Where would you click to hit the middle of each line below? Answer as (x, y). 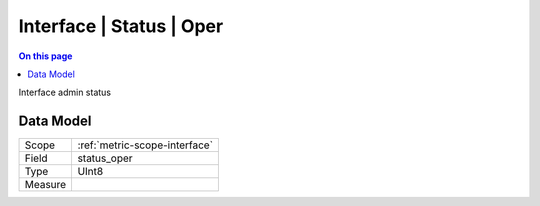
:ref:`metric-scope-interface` (145, 145)
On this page (45, 56)
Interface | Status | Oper (121, 26)
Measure (45, 185)
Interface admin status (65, 92)
